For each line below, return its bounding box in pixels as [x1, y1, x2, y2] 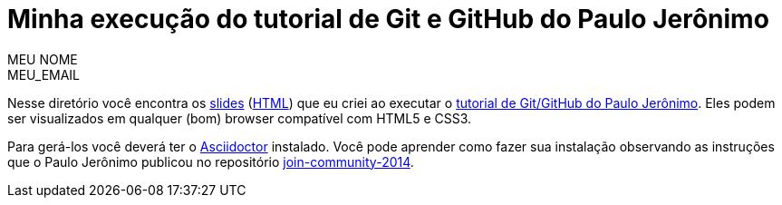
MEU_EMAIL [7, 66, 81, 83]
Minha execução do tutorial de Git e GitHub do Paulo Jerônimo [7, 4, 769, 34]
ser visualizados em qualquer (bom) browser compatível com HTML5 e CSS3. [7, 110, 472, 126]
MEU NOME [7, 51, 78, 67]
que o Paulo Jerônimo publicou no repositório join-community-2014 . [7, 153, 414, 170]
